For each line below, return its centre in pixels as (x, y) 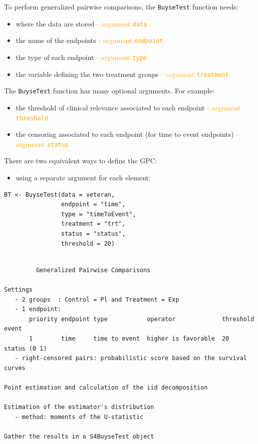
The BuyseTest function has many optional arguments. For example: (109, 91)
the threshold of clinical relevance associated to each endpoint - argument (128, 107)
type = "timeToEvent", (99, 214)
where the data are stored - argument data (81, 23)
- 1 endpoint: (38, 309)
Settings (18, 289)
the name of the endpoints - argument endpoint (89, 40)
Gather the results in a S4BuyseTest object (79, 436)
